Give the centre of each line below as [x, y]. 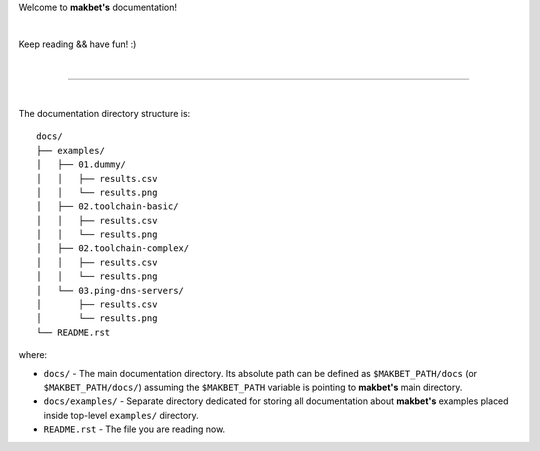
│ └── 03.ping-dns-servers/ [110, 290]
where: [33, 355]
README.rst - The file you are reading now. [134, 429]
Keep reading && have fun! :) [77, 44]
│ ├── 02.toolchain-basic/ [107, 206]
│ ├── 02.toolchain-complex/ [113, 248]
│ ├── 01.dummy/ [81, 164]
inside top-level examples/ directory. [121, 415]
